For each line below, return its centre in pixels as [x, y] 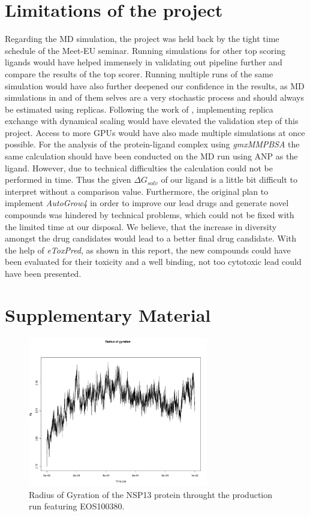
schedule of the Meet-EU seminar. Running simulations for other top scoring [145, 50]
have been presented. [43, 273]
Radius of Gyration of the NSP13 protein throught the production [151, 494]
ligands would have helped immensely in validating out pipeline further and [144, 62]
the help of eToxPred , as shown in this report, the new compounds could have [148, 250]
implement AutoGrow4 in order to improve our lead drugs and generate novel [147, 203]
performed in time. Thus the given [68, 179]
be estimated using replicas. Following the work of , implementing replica [139, 109]
